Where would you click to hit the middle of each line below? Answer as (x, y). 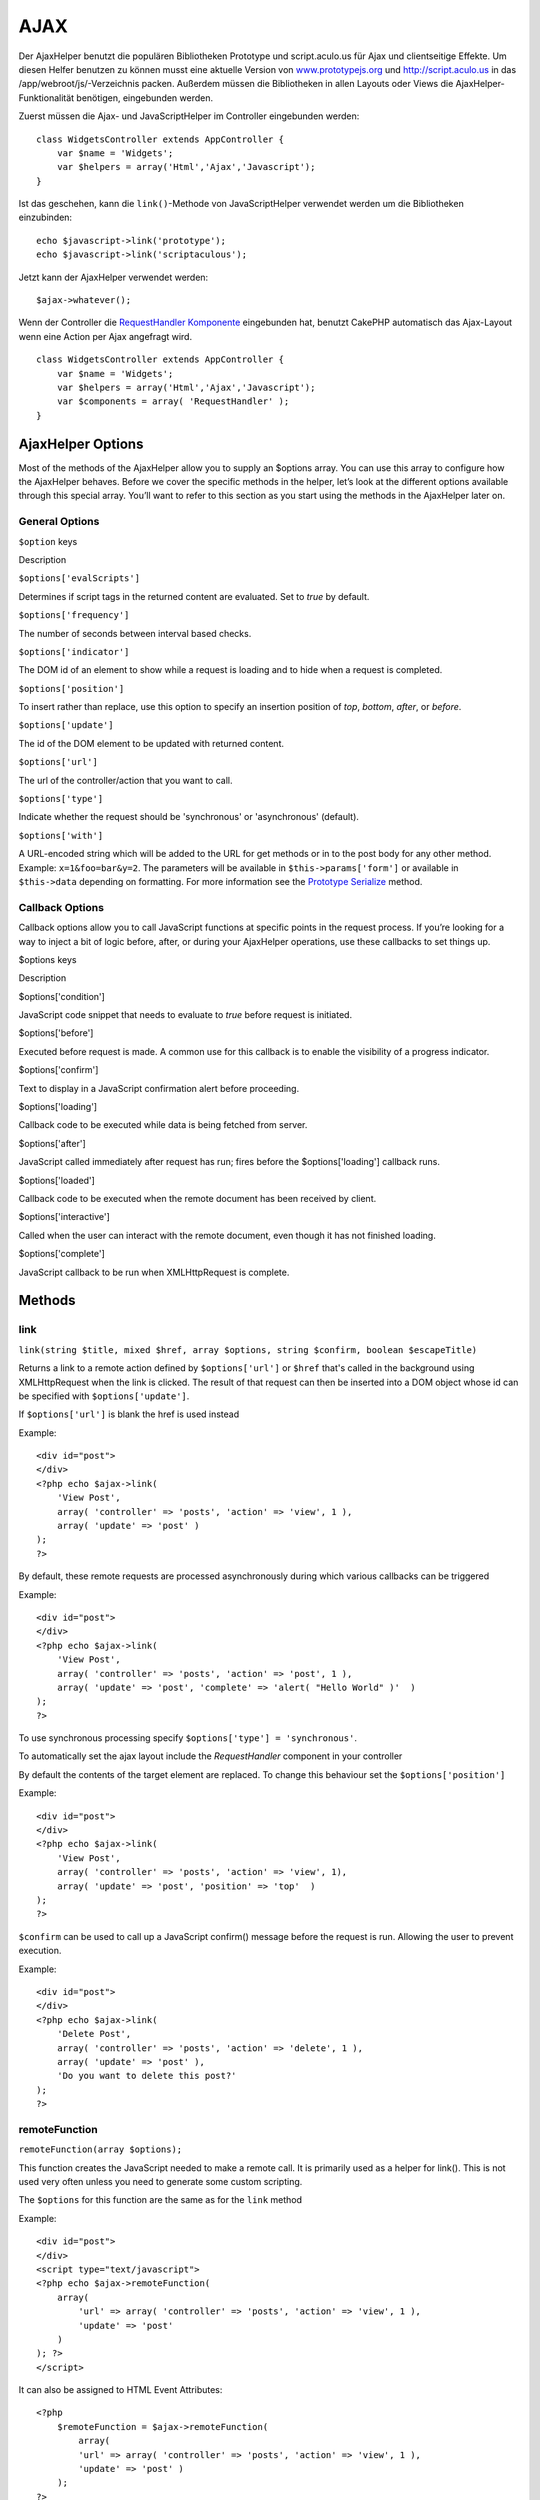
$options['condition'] (61, 996)
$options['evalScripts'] (79, 578)
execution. (40, 1951)
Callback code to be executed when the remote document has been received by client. (197, 1198)
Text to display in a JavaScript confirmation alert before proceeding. (159, 1088)
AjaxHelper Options (81, 443)
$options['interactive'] (64, 1217)
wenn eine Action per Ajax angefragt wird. (105, 336)
